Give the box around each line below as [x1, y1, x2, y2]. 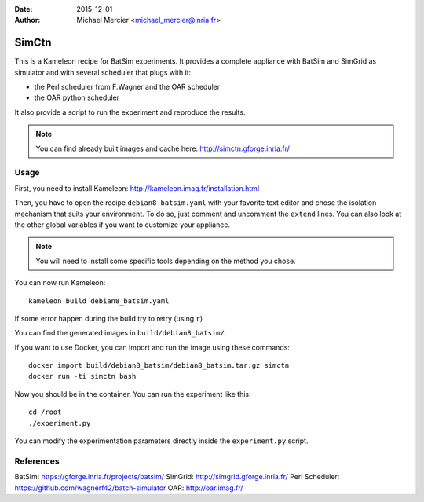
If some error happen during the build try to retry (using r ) [14, 313, 203, 323]
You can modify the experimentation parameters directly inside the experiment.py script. [14, 436, 309, 445]
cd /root [28, 408, 62, 416]
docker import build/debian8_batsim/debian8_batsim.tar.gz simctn [28, 361, 290, 370]
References [14, 456, 60, 467]
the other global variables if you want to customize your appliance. [14, 220, 231, 229]
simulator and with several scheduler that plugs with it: [14, 68, 192, 77]
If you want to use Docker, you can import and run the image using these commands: [14, 343, 291, 352]
